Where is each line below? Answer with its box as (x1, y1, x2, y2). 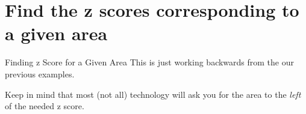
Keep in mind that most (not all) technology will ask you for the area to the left (5, 88, 301, 100)
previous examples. (5, 67, 75, 80)
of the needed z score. (5, 100, 84, 112)
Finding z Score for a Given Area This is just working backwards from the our (5, 56, 294, 68)
